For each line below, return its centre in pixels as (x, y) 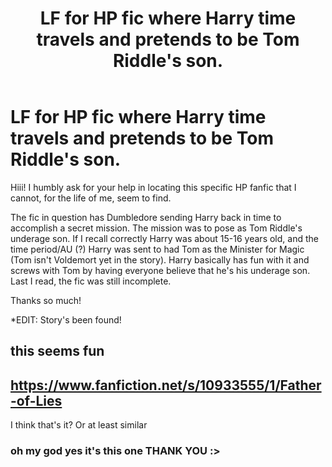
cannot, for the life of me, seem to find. (91, 198)
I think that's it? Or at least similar (79, 425)
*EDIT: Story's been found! (66, 319)
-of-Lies (36, 400)
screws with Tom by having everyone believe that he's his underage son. (160, 270)
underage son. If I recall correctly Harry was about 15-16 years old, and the (164, 238)
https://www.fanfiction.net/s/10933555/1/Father (166, 385)
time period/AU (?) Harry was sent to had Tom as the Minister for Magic (157, 249)
